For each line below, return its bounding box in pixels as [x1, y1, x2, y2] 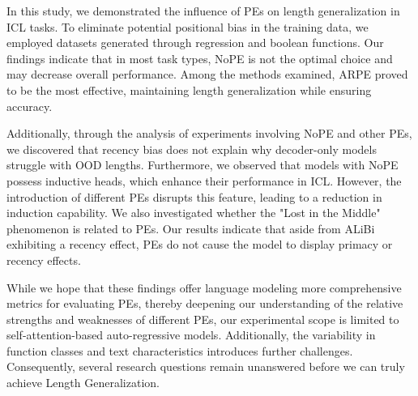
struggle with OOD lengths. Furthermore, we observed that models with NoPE [6, 156, 399, 173]
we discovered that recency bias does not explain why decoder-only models [6, 140, 377, 157]
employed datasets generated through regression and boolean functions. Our [6, 34, 384, 51]
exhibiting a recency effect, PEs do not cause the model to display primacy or [6, 236, 393, 253]
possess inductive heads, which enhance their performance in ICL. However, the [6, 172, 402, 189]
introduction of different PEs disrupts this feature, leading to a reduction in [6, 188, 382, 205]
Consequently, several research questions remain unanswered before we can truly [6, 358, 405, 375]
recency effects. [6, 251, 81, 268]
